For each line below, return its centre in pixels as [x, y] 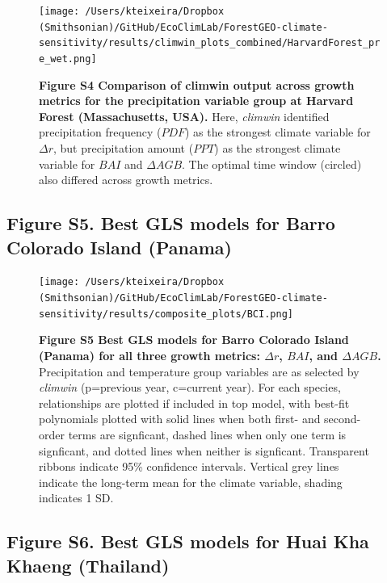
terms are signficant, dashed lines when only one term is [207, 434]
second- [343, 419]
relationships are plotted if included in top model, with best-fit [194, 403]
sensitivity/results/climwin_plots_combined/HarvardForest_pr [210, 43]
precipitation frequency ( [100, 132]
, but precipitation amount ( [124, 148]
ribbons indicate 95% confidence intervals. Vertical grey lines [189, 466]
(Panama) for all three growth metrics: [149, 355]
